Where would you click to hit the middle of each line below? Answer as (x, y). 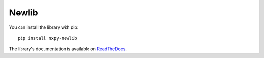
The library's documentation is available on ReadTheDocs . (68, 49)
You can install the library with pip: (44, 27)
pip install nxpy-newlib (47, 38)
